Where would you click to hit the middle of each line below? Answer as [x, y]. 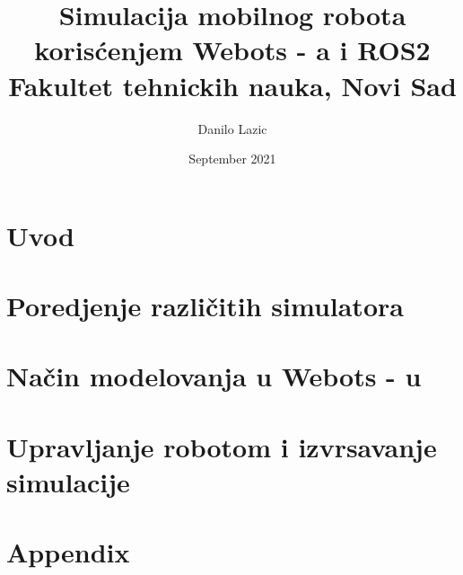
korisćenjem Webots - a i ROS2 [232, 50]
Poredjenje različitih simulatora [205, 306]
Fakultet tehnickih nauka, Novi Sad [232, 85]
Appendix [68, 552]
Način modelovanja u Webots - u [214, 376]
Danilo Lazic [232, 128]
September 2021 [232, 159]
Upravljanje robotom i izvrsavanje [222, 446]
